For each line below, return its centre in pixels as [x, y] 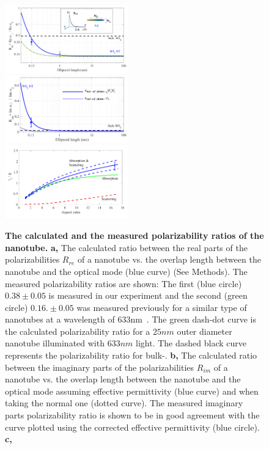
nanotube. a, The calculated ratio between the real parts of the [126, 247]
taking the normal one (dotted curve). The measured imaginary [124, 403]
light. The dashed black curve [191, 343]
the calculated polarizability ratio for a [78, 331]
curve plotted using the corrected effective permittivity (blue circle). [132, 427]
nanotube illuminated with [55, 343]
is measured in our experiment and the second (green [148, 295]
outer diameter [205, 331]
